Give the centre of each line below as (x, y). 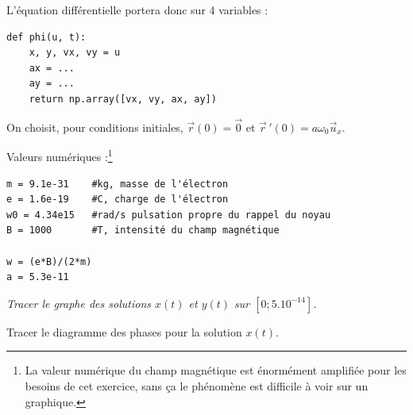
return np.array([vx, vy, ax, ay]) (123, 99)
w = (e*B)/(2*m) (49, 261)
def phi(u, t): (46, 37)
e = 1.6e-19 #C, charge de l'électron (118, 200)
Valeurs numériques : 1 (60, 156)
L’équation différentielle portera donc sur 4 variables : (137, 10)
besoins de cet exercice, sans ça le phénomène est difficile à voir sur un (197, 385)
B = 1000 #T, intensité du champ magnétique (143, 231)
